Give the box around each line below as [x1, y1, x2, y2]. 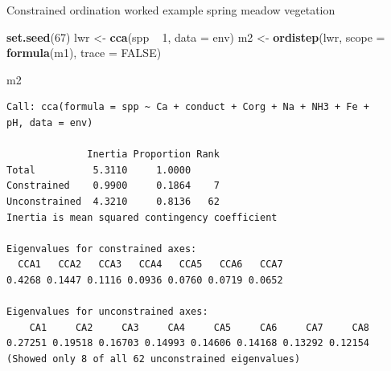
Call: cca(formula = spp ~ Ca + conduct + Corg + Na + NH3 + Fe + [6, 101, 370, 113]
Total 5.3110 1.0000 [6, 164, 191, 176]
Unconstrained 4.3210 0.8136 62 [6, 195, 220, 207]
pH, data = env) [6, 116, 93, 128]
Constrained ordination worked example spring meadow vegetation [6, 2, 335, 18]
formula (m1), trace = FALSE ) [6, 44, 162, 61]
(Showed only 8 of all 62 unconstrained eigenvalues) [6, 353, 301, 365]
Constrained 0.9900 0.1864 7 [6, 180, 220, 192]
